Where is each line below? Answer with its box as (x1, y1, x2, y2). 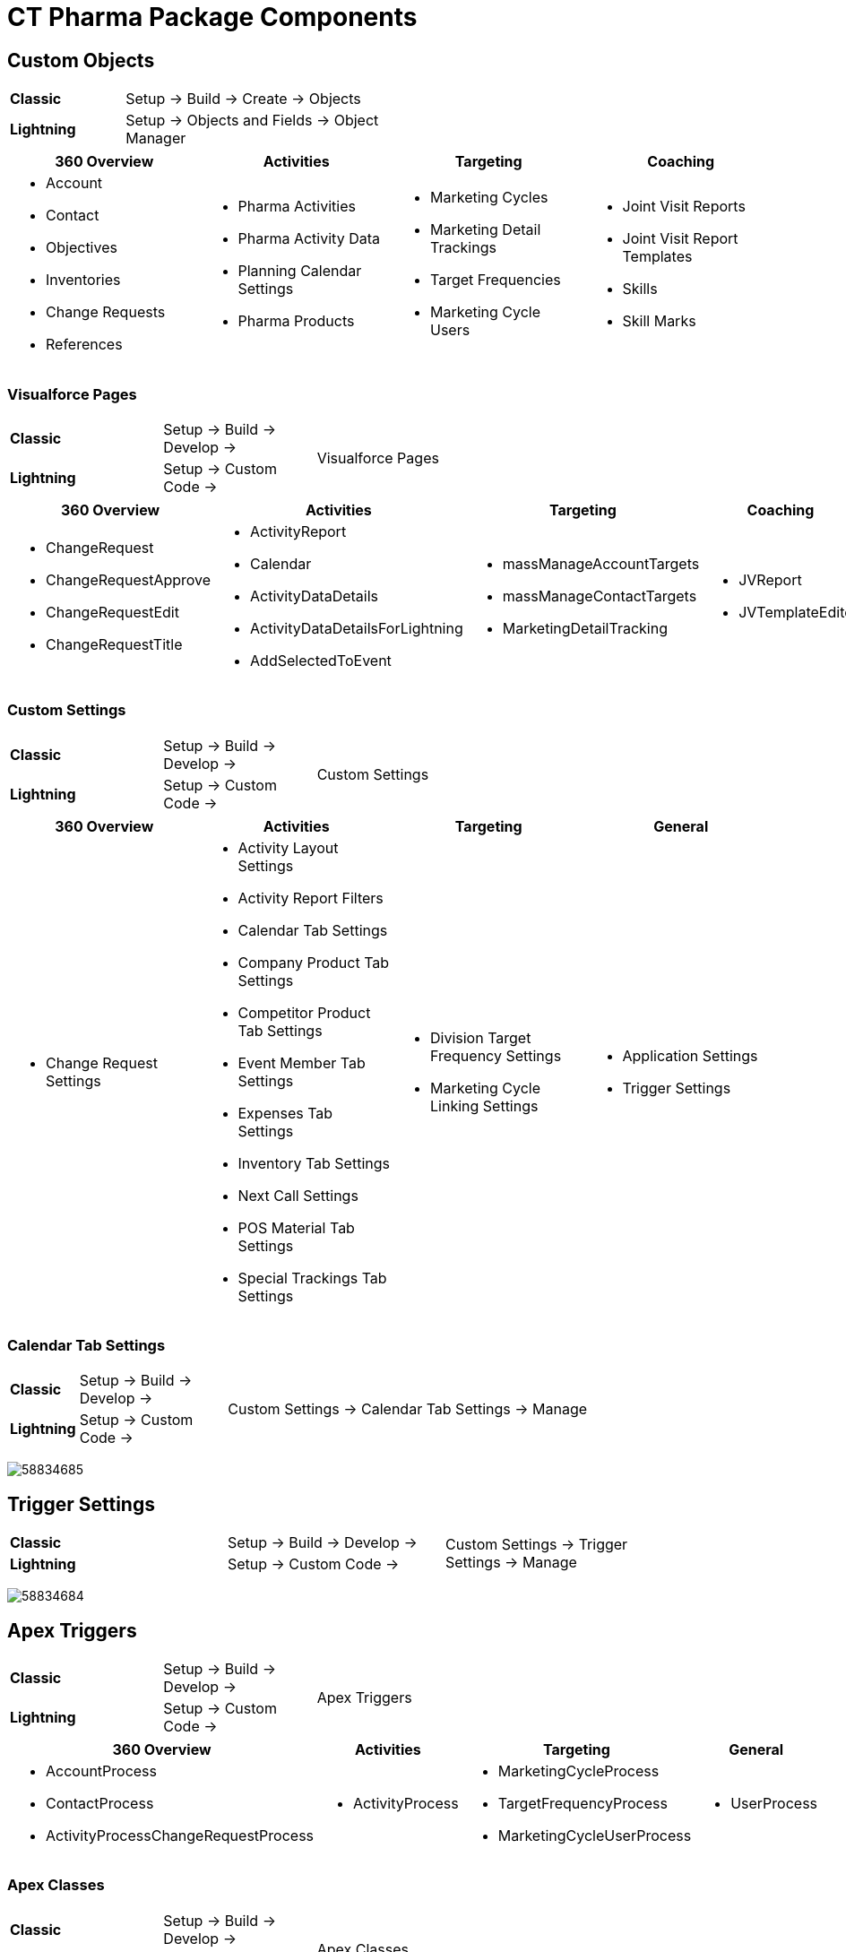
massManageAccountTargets (502, 554, 700, 573)
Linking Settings (430, 1096, 539, 1115)
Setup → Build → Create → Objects (125, 90, 361, 108)
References (46, 335, 123, 354)
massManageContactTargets (502, 586, 697, 605)
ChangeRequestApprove (46, 570, 211, 589)
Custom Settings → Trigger (445, 1535, 628, 1554)
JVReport (738, 570, 802, 589)
